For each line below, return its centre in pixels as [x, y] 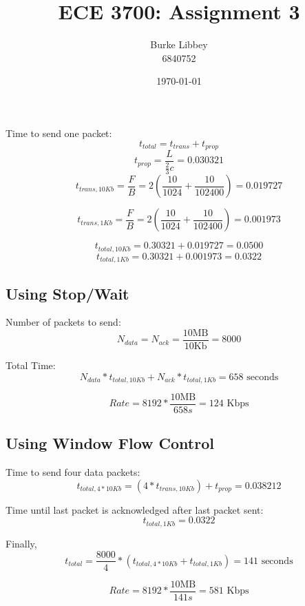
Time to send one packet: [59, 133]
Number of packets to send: [63, 322]
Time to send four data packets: [73, 472]
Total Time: [31, 365]
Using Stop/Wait [67, 293]
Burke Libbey [179, 44]
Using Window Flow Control [110, 443]
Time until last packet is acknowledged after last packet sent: [135, 509]
